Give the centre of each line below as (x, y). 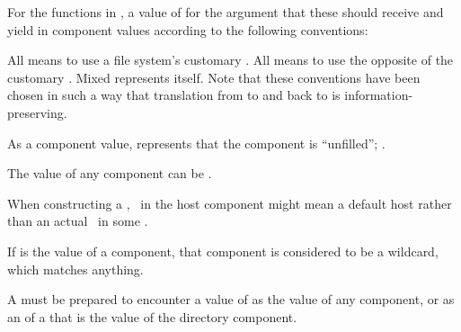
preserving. (37, 112)
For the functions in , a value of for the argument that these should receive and (226, 12)
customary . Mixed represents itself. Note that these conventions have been (214, 77)
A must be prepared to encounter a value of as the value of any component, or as (231, 299)
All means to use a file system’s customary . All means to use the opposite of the (230, 60)
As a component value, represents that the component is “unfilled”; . (196, 143)
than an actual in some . (78, 221)
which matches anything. (75, 269)
